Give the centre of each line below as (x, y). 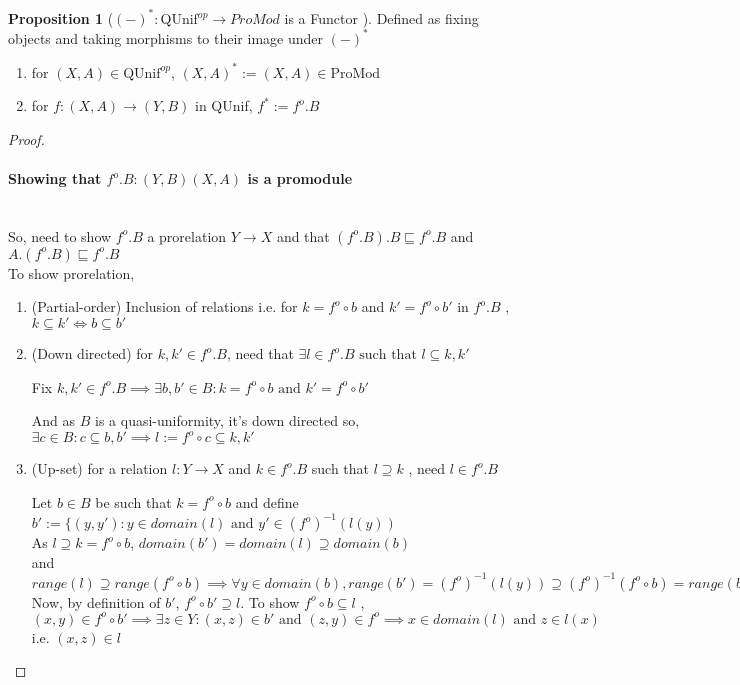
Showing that (55, 178)
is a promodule (300, 178)
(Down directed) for (92, 353)
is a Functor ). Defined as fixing (381, 17)
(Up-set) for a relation (99, 468)
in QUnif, (224, 105)
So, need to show (60, 235)
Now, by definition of (96, 601)
